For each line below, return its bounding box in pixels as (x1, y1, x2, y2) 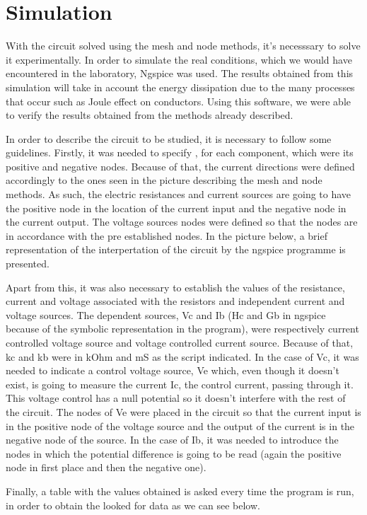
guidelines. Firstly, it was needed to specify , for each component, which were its (6, 145, 354, 160)
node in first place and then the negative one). (6, 460, 206, 475)
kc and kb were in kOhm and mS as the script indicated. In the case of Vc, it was (6, 349, 359, 364)
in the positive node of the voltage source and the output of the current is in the (6, 418, 355, 433)
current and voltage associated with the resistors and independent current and (6, 294, 345, 308)
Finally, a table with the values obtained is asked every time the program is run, (6, 483, 354, 498)
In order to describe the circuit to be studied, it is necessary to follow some (6, 131, 332, 146)
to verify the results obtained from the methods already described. (6, 108, 293, 122)
